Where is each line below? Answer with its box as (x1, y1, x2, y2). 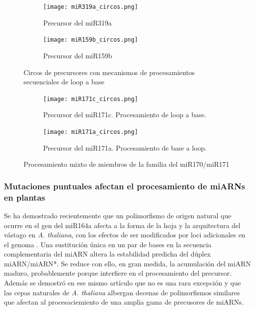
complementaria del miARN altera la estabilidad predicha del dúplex (4, 249, 211, 259)
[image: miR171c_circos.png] (43, 95, 138, 103)
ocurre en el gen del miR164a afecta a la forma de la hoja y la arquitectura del (4, 220, 241, 230)
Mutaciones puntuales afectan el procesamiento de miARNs (4, 180, 245, 192)
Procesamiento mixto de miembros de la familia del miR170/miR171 (24, 159, 229, 169)
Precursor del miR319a (43, 17, 112, 27)
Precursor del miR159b (43, 50, 112, 60)
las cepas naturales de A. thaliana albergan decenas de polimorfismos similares (4, 287, 240, 297)
